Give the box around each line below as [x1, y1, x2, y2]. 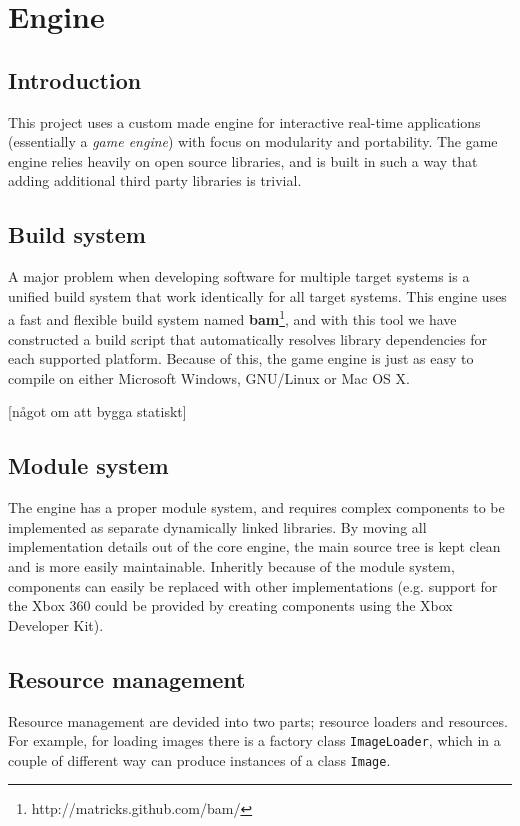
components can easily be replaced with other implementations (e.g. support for [8, 575, 498, 596]
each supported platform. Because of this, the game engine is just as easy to [8, 348, 474, 369]
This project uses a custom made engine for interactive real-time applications [8, 111, 481, 132]
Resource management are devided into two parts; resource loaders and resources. [8, 710, 508, 731]
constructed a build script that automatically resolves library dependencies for [8, 328, 487, 349]
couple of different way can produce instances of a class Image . [8, 749, 391, 770]
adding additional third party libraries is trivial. [8, 170, 302, 191]
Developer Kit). [8, 614, 104, 635]
